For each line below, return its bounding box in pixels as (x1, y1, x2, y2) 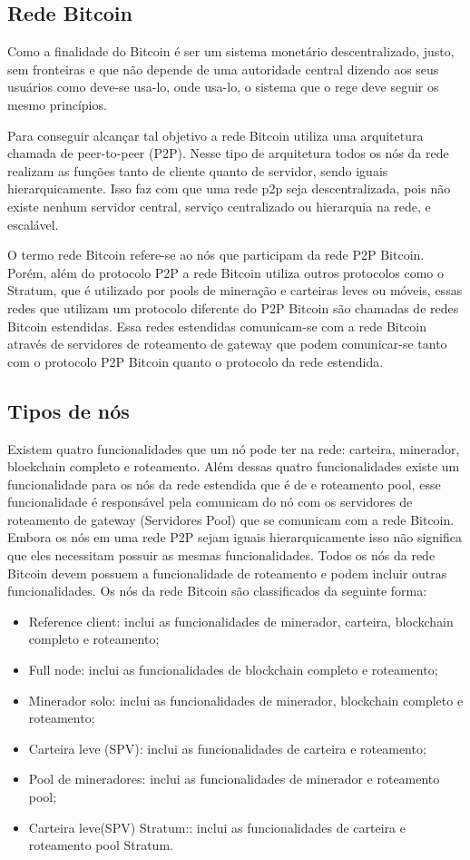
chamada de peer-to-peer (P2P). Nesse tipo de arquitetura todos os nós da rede (7, 143, 449, 163)
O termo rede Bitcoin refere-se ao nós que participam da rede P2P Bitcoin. (7, 245, 425, 264)
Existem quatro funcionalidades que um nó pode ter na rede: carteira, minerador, (7, 439, 460, 458)
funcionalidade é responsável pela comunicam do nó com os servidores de (7, 492, 413, 511)
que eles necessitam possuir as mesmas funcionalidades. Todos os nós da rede (7, 546, 436, 565)
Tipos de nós (7, 396, 130, 424)
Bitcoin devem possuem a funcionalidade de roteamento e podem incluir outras (7, 563, 447, 582)
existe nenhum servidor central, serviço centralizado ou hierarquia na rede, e (7, 196, 431, 215)
